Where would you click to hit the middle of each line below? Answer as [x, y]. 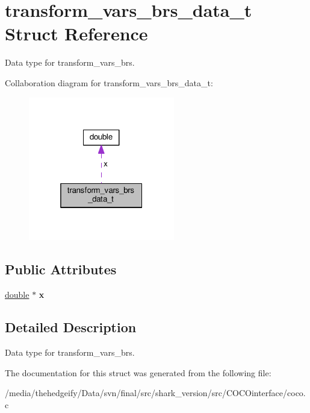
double [17, 295]
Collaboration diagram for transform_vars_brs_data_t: [109, 82]
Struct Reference [76, 33]
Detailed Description [71, 327]
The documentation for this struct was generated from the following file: [138, 372]
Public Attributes [61, 269]
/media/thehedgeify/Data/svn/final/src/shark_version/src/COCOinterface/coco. [155, 393]
